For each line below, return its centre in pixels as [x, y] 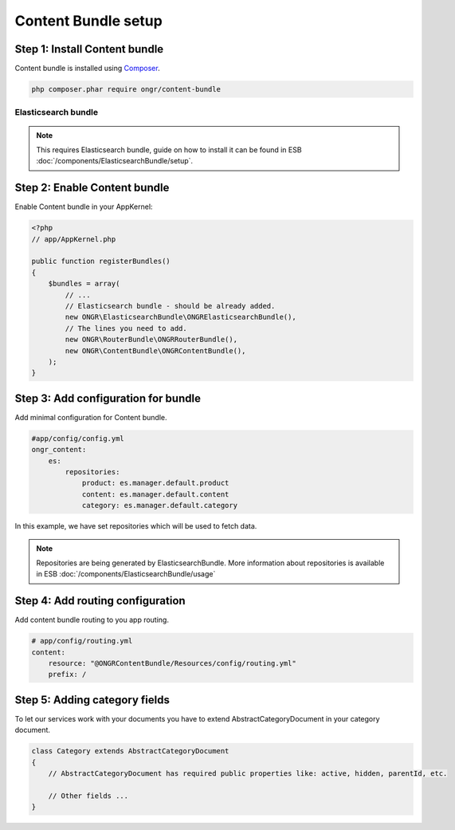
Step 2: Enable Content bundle [92, 188]
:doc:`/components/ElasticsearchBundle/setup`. [115, 161]
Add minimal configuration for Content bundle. [91, 417]
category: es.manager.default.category [160, 505]
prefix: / [67, 675]
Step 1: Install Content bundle [89, 49]
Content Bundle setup [88, 21]
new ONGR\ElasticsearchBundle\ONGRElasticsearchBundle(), [180, 317]
